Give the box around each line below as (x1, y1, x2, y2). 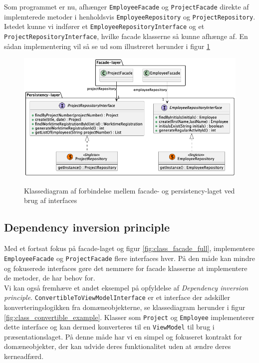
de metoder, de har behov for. (4, 272, 95, 283)
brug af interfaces (24, 195, 77, 205)
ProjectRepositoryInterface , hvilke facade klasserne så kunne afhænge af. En (4, 30, 248, 41)
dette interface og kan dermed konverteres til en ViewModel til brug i (4, 321, 215, 332)
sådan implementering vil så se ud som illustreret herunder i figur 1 (4, 40, 210, 51)
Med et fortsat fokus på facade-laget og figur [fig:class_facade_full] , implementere (4, 243, 255, 253)
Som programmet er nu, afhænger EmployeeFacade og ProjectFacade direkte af (4, 1, 249, 11)
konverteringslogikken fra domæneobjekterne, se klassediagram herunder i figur (4, 301, 246, 312)
